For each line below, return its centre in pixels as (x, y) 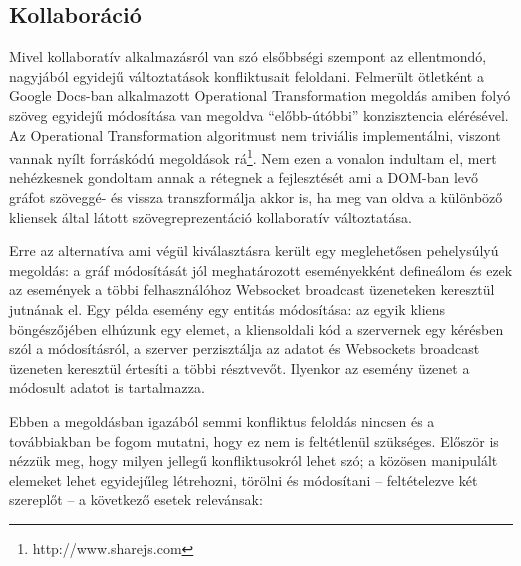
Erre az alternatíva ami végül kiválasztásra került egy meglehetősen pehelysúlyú (254, 250)
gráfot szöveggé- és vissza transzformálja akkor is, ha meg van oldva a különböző (256, 197)
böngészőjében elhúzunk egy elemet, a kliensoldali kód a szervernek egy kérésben (256, 328)
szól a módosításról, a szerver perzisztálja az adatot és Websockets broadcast (244, 348)
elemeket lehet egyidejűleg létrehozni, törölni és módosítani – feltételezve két (243, 479)
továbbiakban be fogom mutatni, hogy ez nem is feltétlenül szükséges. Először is (254, 440)
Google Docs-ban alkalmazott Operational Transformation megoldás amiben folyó (260, 95)
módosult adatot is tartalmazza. (107, 387)
